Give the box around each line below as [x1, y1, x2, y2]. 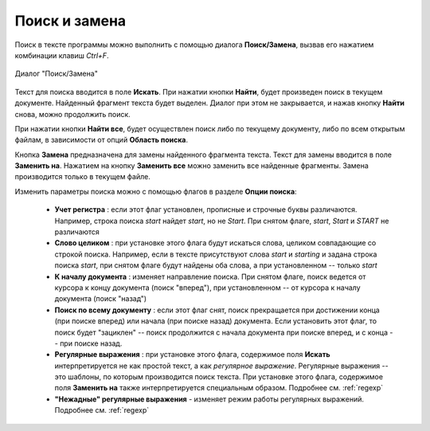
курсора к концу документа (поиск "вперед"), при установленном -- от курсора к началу [54, 283, 362, 292]
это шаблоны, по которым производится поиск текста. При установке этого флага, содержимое [54, 372, 384, 382]
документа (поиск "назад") [54, 294, 147, 304]
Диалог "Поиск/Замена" [14, 69, 99, 79]
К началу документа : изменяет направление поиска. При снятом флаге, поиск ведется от [54, 272, 366, 281]
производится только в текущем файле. [14, 172, 150, 182]
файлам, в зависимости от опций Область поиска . [14, 135, 189, 145]
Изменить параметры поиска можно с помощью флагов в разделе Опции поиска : [14, 186, 298, 196]
